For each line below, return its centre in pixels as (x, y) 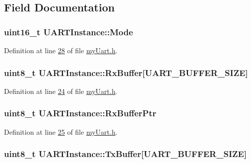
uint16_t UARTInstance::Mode (69, 32)
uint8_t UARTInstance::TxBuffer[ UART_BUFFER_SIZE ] (125, 154)
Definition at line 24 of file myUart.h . (61, 91)
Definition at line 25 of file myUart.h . (61, 131)
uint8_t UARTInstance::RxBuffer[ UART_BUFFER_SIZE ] (126, 72)
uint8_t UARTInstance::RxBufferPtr (80, 113)
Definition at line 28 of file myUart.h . (61, 50)
